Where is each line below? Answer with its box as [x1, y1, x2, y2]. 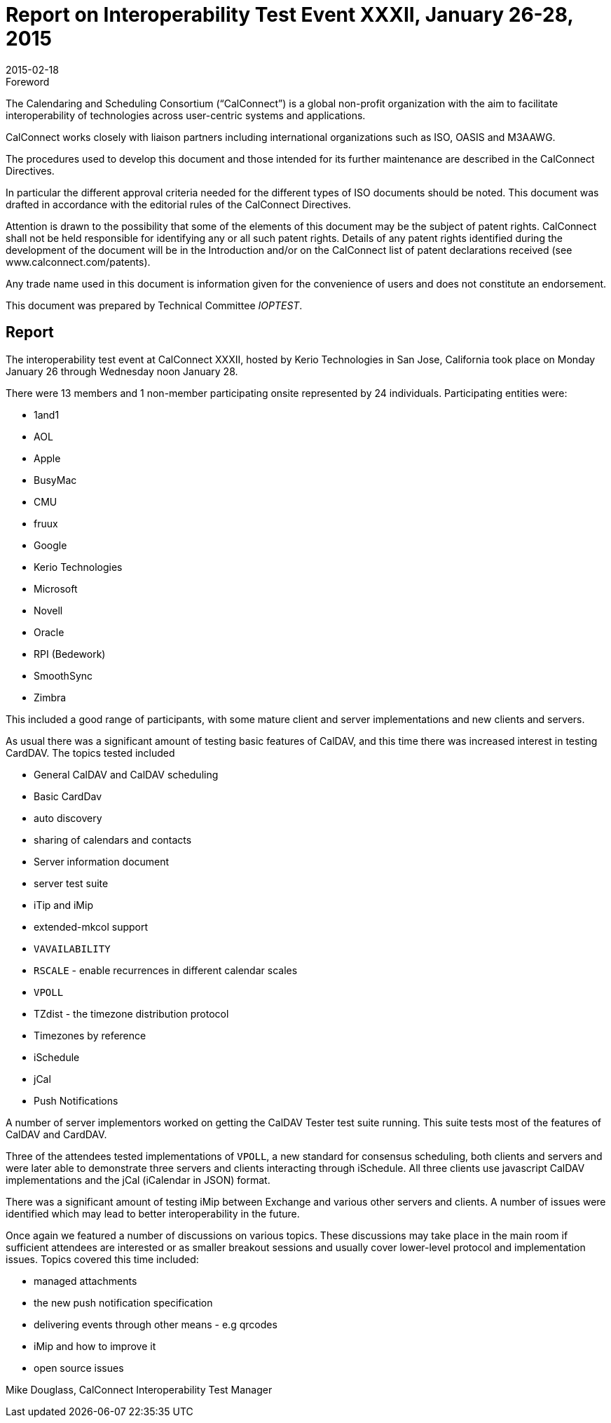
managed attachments [34, 1274, 137, 1287]
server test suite [34, 877, 109, 889]
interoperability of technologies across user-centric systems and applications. [6, 109, 366, 121]
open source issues [34, 1361, 124, 1374]
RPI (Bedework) [34, 647, 106, 660]
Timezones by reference [34, 1029, 146, 1041]
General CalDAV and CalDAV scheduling [34, 768, 219, 781]
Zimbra [34, 691, 67, 703]
